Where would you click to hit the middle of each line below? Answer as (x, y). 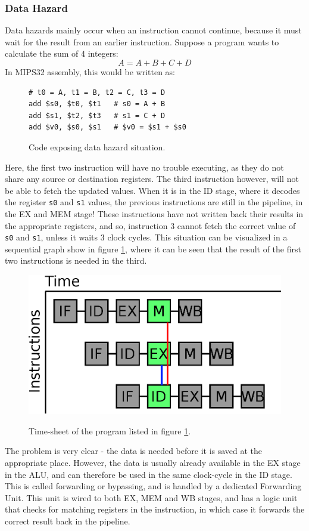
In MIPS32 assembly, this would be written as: (90, 72)
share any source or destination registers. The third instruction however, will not (152, 179)
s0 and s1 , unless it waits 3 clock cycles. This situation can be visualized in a (146, 237)
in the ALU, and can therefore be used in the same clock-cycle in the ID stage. (149, 474)
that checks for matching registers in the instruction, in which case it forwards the (155, 509)
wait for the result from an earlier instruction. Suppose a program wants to (142, 41)
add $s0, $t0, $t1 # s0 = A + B (97, 104)
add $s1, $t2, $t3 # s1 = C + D (97, 115)
